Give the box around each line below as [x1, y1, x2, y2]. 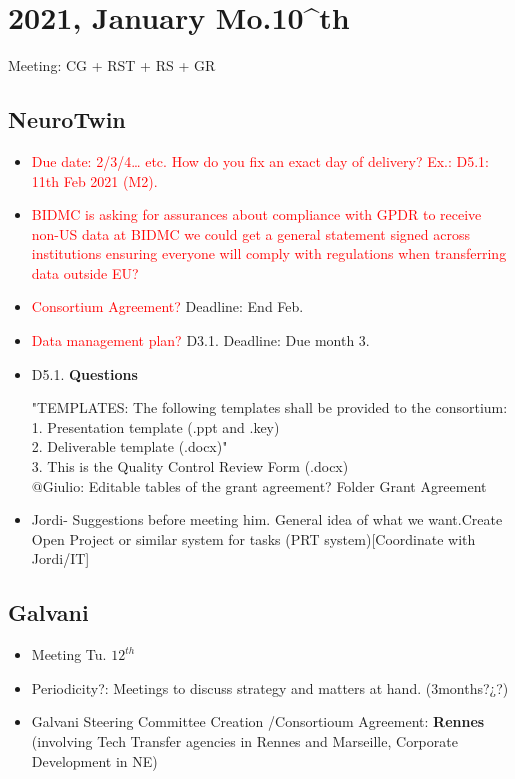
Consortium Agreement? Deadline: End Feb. [31, 296, 304, 317]
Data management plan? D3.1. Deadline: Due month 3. [31, 330, 370, 351]
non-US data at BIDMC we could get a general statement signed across [31, 223, 471, 244]
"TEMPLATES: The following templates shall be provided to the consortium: [31, 397, 508, 418]
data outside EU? [31, 262, 139, 283]
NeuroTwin [8, 104, 126, 135]
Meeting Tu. [31, 644, 107, 665]
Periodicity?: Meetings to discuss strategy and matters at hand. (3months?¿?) [31, 677, 509, 698]
